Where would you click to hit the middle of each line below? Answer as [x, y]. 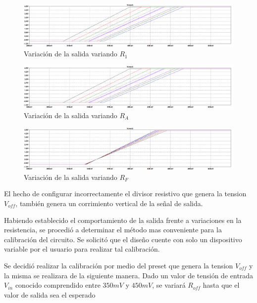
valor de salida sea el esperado [50, 294]
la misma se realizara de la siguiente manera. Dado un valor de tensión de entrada [129, 275]
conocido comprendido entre [58, 285]
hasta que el [221, 285]
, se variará [169, 285]
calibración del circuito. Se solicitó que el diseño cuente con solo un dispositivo [123, 239]
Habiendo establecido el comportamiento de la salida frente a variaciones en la [123, 220]
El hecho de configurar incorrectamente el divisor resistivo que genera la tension [125, 194]
